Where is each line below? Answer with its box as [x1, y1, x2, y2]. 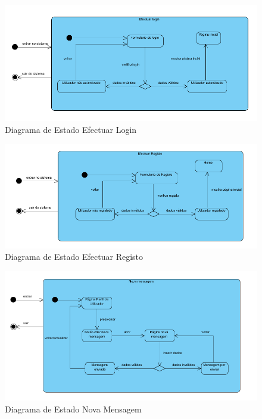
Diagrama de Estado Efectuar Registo [5, 250, 144, 263]
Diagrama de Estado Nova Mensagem [5, 402, 142, 415]
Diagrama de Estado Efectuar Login [5, 123, 137, 136]
